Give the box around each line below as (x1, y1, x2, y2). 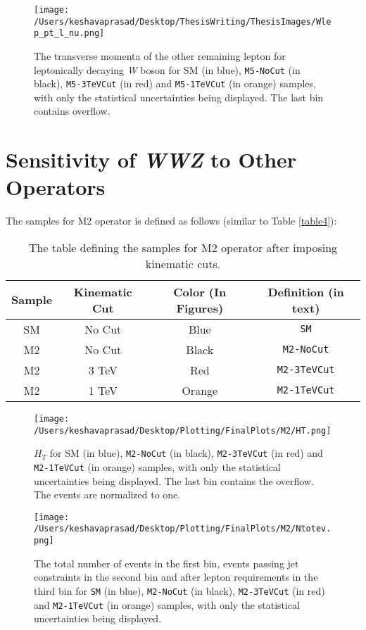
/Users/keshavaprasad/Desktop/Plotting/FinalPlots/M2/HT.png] (34, 425, 332, 436)
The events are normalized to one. (34, 487, 181, 502)
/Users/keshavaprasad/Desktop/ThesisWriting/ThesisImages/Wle (34, 16, 332, 27)
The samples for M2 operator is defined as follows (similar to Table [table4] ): (6, 213, 337, 228)
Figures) (176, 299, 224, 316)
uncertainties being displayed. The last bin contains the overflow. (34, 473, 314, 488)
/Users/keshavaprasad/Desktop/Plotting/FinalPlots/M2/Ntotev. (34, 524, 332, 534)
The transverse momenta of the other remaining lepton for (34, 48, 286, 63)
